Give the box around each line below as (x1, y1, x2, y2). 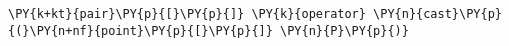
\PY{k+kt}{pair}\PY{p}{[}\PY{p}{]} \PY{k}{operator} (8, 7, 366, 21)
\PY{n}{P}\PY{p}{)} (280, 23, 409, 38)
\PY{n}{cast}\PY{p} (373, 7, 502, 21)
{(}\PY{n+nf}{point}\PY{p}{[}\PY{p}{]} (8, 23, 273, 38)
